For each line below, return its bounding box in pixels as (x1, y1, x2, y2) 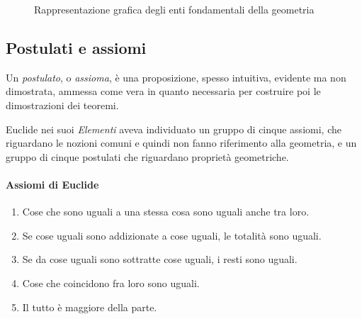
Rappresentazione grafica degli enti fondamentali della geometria (34, 2, 315, 16)
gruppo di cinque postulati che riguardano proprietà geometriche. (6, 149, 289, 164)
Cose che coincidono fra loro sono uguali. (22, 275, 200, 290)
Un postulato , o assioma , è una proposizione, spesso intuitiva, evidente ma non (6, 69, 346, 84)
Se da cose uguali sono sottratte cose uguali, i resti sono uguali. (22, 252, 298, 267)
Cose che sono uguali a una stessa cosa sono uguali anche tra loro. (22, 204, 310, 219)
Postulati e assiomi (6, 36, 147, 58)
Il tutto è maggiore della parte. (22, 299, 157, 314)
